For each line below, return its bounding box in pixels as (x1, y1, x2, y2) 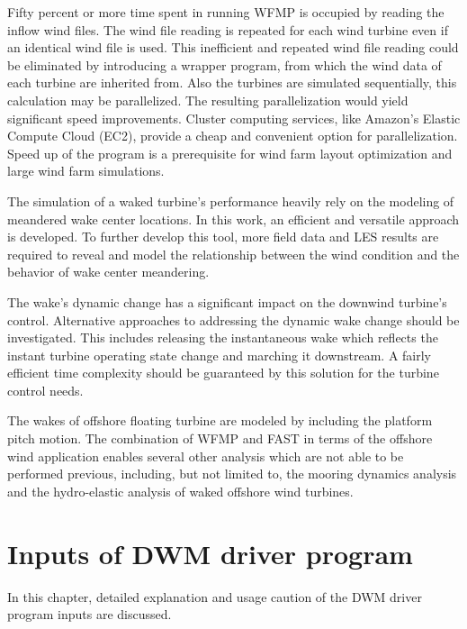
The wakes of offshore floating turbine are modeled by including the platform (7, 411, 433, 430)
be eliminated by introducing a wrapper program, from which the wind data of (7, 55, 442, 74)
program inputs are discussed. (7, 605, 172, 624)
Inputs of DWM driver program (7, 534, 413, 571)
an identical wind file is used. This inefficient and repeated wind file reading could (7, 38, 459, 57)
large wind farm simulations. (7, 161, 165, 180)
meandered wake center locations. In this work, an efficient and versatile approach (7, 209, 460, 228)
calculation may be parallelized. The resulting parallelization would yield (7, 90, 409, 109)
